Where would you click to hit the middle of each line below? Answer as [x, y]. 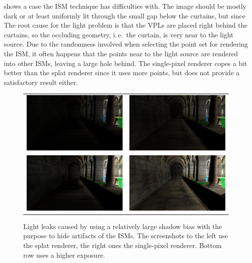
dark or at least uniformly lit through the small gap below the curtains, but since [125, 15]
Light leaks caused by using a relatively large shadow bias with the [123, 226]
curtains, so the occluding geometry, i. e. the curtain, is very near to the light [119, 34]
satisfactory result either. [41, 82]
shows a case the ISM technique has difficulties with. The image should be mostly [125, 6]
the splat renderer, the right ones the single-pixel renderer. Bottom [123, 245]
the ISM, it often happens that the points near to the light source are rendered [121, 53]
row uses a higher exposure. [64, 255]
